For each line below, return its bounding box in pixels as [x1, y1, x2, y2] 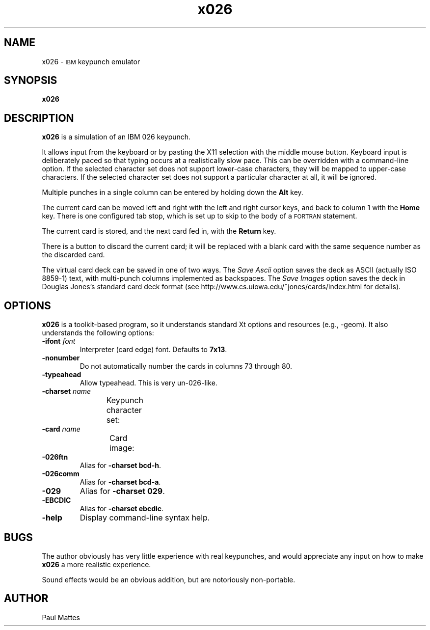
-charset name [42, 387, 91, 396]
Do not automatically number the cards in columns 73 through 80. [80, 362, 293, 371]
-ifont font [42, 337, 76, 346]
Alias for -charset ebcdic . [80, 504, 164, 513]
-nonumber [42, 354, 80, 362]
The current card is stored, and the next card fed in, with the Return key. [42, 227, 276, 236]
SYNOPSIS [4, 74, 57, 87]
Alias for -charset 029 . [80, 486, 165, 496]
